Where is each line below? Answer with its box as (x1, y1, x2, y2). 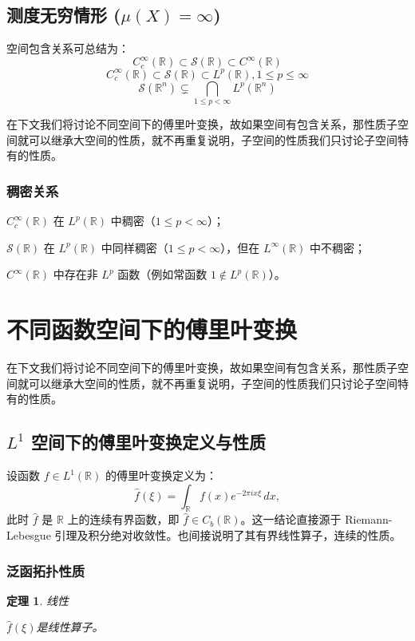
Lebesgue (6, 527, 51, 543)
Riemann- (345, 511, 393, 528)
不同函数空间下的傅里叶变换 (6, 313, 298, 346)
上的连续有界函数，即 (67, 511, 180, 528)
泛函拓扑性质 (6, 560, 85, 580)
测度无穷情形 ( (6, 2, 121, 27)
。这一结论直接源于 (240, 511, 342, 528)
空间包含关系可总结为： (6, 40, 129, 57)
